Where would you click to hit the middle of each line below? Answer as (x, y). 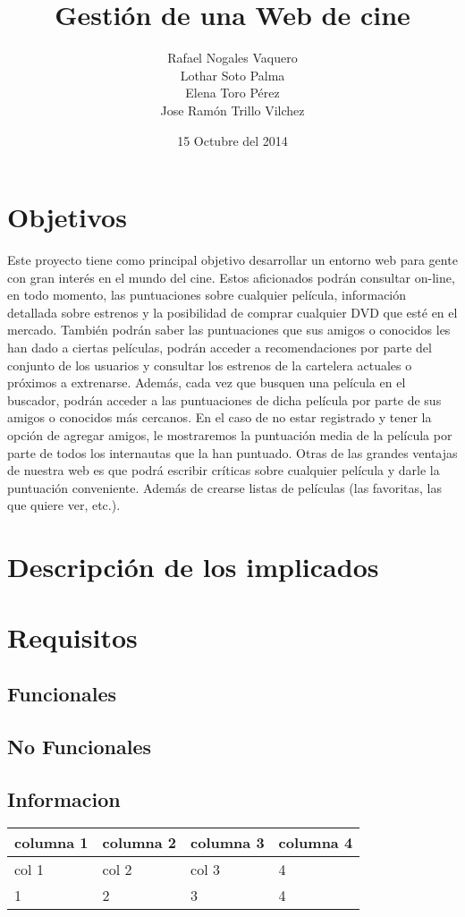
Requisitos (72, 637)
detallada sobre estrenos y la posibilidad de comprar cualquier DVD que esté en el (232, 312)
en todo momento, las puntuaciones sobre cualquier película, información (207, 295)
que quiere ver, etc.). (64, 505)
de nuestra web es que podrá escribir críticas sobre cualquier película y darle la (224, 470)
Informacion (64, 798)
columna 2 (139, 843)
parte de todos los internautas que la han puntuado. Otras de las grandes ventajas (232, 452)
